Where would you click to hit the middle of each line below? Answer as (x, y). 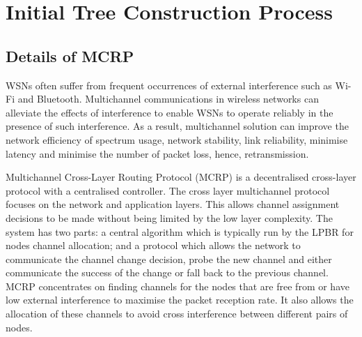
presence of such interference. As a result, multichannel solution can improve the (177, 126)
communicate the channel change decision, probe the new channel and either (169, 259)
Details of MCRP (70, 55)
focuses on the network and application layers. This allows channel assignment (173, 204)
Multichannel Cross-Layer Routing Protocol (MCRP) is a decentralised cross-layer (181, 177)
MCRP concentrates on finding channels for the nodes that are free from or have (178, 286)
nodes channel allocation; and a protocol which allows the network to (153, 245)
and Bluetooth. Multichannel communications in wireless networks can (168, 99)
